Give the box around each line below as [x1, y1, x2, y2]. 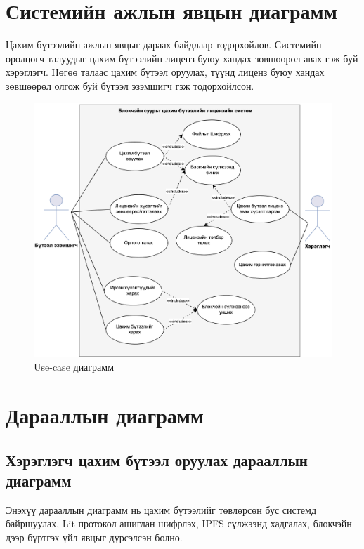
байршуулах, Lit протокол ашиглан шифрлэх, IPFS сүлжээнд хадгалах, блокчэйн [6, 516, 352, 531]
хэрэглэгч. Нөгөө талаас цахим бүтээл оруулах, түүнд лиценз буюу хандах [6, 65, 325, 79]
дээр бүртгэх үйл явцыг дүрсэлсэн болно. [6, 530, 183, 545]
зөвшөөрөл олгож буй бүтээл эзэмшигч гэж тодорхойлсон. [6, 78, 254, 93]
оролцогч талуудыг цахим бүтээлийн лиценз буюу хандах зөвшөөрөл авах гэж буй [6, 51, 358, 65]
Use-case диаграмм [34, 359, 115, 374]
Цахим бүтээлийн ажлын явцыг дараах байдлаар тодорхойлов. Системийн [6, 37, 322, 52]
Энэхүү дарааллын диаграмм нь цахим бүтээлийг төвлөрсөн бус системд [6, 502, 317, 517]
